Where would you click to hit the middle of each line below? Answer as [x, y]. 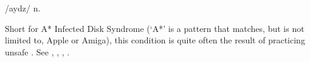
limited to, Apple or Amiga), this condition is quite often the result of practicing [155, 40]
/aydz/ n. [23, 8]
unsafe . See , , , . [37, 51]
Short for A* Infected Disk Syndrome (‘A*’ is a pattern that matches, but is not [155, 28]
